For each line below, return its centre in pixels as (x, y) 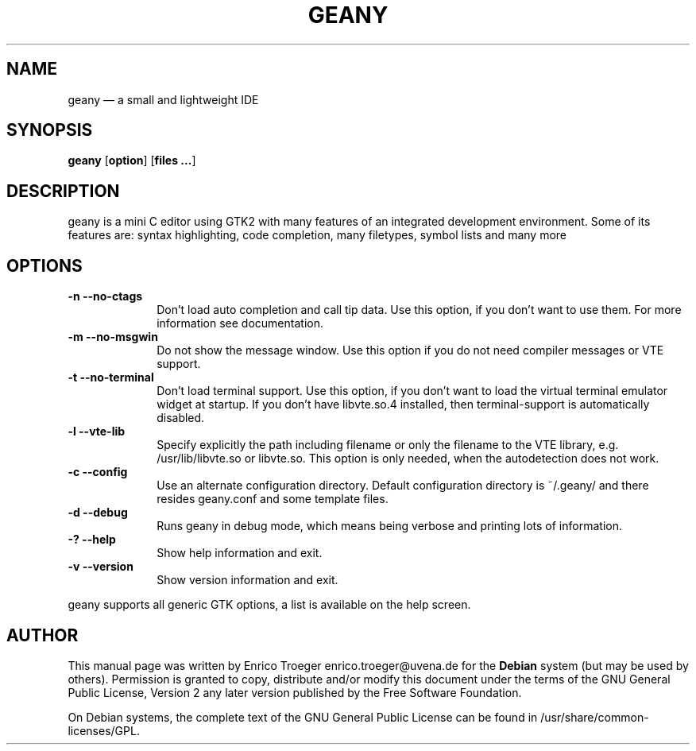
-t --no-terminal (111, 377)
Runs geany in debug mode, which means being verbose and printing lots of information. (389, 526)
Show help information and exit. (240, 553)
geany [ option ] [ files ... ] (132, 161)
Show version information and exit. (247, 580)
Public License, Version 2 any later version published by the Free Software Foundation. (295, 692)
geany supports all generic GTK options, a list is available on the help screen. (269, 605)
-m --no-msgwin (113, 337)
